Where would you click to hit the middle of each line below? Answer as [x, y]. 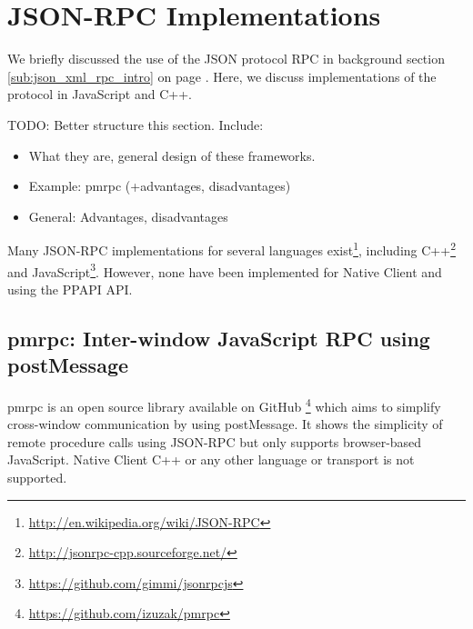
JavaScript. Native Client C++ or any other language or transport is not [211, 459]
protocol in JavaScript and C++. [100, 94]
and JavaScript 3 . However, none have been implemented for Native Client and [225, 270]
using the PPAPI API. [70, 289]
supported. [37, 477]
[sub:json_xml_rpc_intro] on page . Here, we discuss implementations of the [222, 76]
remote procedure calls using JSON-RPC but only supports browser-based [215, 441]
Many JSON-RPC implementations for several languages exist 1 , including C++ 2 [231, 249]
